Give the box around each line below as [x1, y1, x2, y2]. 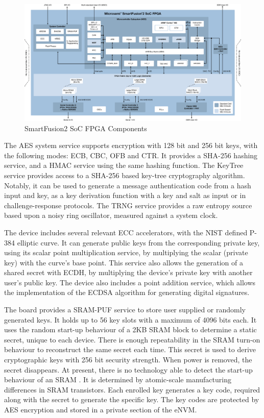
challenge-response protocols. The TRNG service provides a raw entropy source [4, 200, 252, 210]
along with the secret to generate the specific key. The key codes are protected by [4, 394, 259, 405]
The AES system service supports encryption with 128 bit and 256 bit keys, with [4, 140, 258, 151]
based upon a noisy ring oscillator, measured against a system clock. [4, 210, 218, 220]
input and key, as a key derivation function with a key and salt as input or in [4, 190, 246, 201]
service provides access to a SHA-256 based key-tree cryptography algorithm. [4, 169, 245, 180]
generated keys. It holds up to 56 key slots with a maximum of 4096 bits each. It [4, 314, 257, 325]
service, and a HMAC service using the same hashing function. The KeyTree [4, 160, 244, 170]
